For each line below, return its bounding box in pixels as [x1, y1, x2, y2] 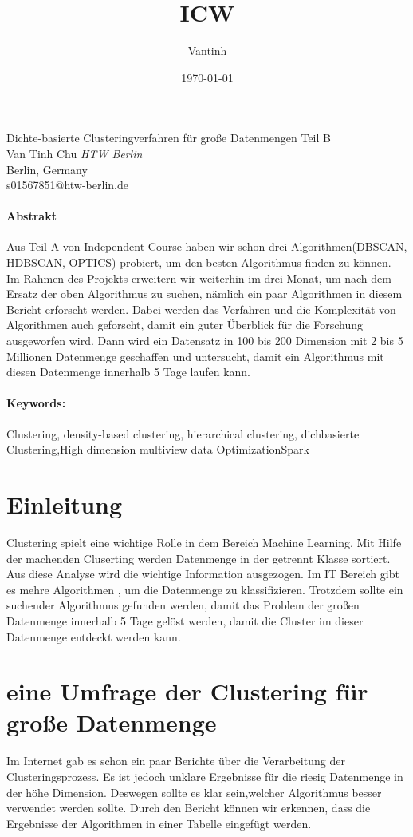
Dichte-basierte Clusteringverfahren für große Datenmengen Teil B [6, 129, 331, 146]
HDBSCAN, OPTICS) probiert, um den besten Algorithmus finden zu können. [6, 254, 391, 271]
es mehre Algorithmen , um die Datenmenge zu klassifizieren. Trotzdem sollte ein [6, 581, 403, 597]
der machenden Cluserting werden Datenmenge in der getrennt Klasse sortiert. [6, 549, 391, 566]
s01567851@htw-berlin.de [6, 177, 128, 193]
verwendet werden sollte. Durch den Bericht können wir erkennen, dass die [6, 799, 371, 816]
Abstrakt [6, 208, 57, 224]
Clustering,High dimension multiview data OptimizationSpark [6, 441, 309, 458]
